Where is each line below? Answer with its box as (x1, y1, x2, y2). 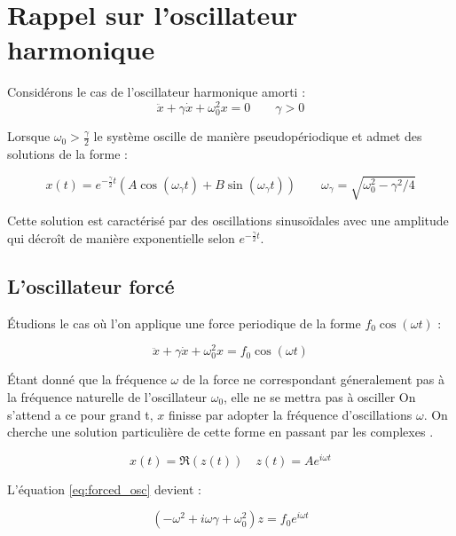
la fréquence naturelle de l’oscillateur (7, 387, 207, 406)
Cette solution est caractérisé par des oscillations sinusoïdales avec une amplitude (7, 211, 449, 230)
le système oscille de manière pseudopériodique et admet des (93, 127, 422, 146)
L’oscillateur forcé (7, 272, 175, 299)
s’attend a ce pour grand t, (7, 405, 153, 423)
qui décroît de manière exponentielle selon (7, 228, 235, 247)
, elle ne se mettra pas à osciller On (224, 387, 416, 406)
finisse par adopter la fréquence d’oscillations (169, 405, 413, 423)
